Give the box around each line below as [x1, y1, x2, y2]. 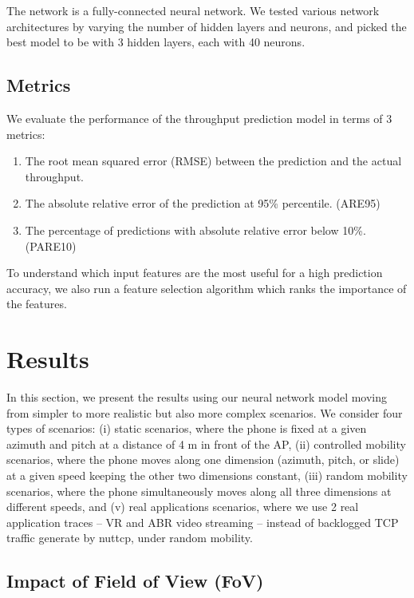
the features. [6, 295, 67, 312]
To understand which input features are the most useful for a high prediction [6, 264, 383, 281]
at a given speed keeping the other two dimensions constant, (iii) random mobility [6, 467, 408, 484]
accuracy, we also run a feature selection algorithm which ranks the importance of [6, 279, 407, 296]
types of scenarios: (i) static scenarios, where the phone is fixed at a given [6, 420, 367, 437]
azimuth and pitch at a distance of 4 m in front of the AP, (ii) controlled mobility [6, 435, 406, 452]
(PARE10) [25, 237, 77, 254]
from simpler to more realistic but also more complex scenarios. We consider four [6, 404, 403, 421]
